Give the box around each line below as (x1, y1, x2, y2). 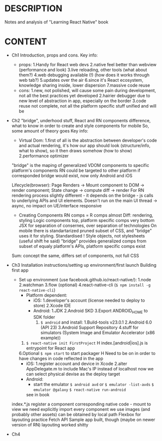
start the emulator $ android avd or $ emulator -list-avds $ (33, 381, 154, 387)
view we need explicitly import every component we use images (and (11, 406, 150, 412)
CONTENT (4, 36, 47, 47)
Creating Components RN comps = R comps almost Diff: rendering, (18, 212, 153, 218)
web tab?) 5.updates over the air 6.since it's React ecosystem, (18, 77, 144, 83)
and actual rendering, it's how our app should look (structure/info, (18, 142, 151, 148)
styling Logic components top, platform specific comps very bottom (18, 217, 155, 223)
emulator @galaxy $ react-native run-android (33, 387, 126, 392)
